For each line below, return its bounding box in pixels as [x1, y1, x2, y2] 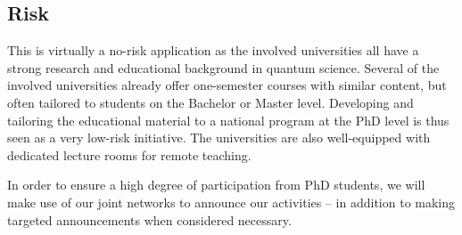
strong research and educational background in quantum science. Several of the [7, 58, 440, 77]
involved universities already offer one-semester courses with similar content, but [7, 76, 447, 94]
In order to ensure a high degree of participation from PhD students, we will [7, 175, 425, 194]
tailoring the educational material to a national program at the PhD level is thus [7, 110, 450, 129]
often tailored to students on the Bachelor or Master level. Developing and [7, 93, 414, 111]
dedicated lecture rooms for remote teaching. [7, 145, 252, 164]
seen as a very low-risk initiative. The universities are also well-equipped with [7, 128, 431, 147]
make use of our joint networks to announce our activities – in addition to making [7, 192, 456, 211]
